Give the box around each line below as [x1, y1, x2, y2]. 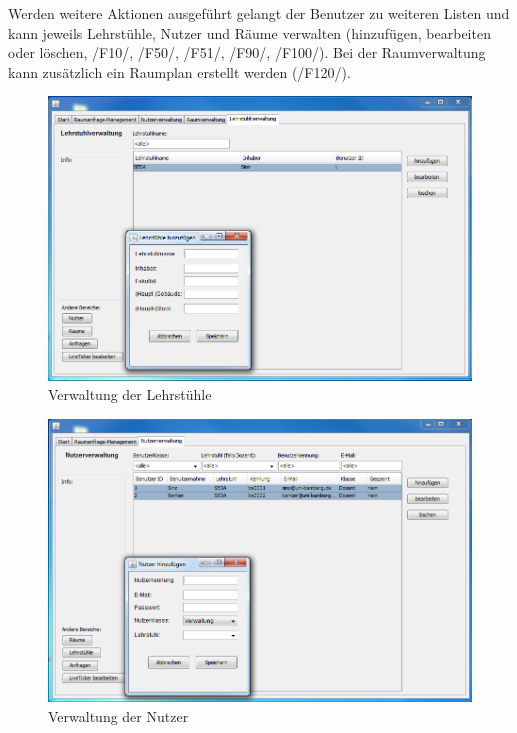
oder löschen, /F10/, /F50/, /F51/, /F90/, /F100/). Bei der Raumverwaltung [8, 42, 486, 63]
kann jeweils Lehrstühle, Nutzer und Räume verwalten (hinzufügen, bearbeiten [8, 22, 491, 43]
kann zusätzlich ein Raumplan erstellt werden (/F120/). [8, 61, 351, 82]
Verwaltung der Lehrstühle [48, 384, 212, 405]
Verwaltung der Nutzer [48, 705, 189, 726]
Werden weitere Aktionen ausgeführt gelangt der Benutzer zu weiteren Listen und [8, 3, 510, 23]
